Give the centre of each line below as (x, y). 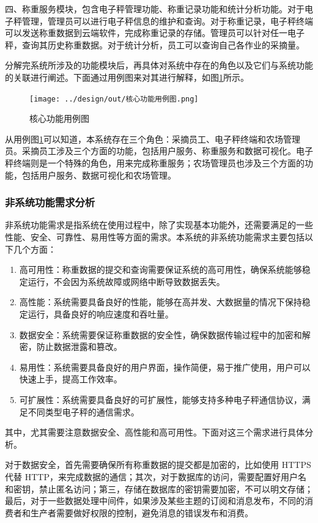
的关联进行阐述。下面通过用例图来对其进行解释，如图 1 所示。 (127, 77)
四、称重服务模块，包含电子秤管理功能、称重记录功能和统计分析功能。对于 (155, 9)
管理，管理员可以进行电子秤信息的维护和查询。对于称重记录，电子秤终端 (167, 20)
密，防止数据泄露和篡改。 (71, 347)
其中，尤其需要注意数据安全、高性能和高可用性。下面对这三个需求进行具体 (155, 432)
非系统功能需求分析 (50, 202)
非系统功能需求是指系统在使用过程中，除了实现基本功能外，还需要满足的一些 (159, 225)
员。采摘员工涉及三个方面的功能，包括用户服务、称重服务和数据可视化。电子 (159, 151)
